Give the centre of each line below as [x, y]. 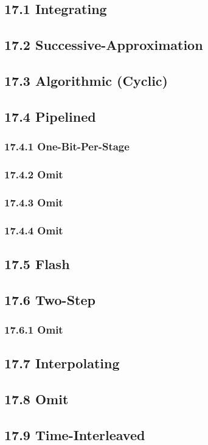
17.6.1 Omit [34, 329]
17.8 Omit [36, 399]
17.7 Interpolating [62, 363]
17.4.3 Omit [34, 202]
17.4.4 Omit [34, 230]
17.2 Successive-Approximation [104, 45]
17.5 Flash [37, 263]
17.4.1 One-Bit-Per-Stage [67, 146]
